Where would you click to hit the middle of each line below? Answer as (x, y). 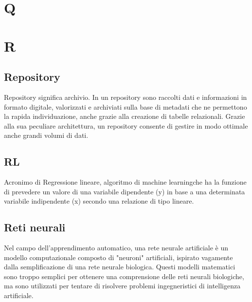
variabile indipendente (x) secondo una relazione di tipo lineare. (99, 201)
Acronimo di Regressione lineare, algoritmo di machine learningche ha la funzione (125, 182)
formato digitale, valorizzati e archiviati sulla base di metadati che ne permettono (126, 106)
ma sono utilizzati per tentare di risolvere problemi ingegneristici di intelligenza (122, 286)
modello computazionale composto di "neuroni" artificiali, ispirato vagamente (118, 257)
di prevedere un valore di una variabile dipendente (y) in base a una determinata (125, 191)
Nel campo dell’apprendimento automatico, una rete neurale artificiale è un (116, 248)
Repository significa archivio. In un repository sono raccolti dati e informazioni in (126, 97)
